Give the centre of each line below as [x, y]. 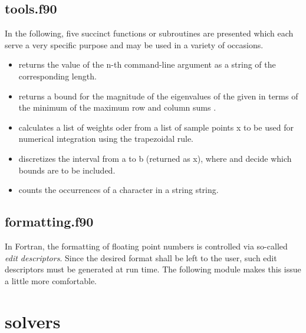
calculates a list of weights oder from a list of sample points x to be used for [156, 127]
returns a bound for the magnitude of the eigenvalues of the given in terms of [158, 96]
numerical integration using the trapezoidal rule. [106, 139]
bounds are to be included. [67, 170]
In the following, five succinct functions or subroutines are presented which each [149, 33]
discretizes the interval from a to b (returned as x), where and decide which [155, 158]
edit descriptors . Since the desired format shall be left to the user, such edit [141, 257]
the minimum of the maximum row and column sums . [117, 107]
